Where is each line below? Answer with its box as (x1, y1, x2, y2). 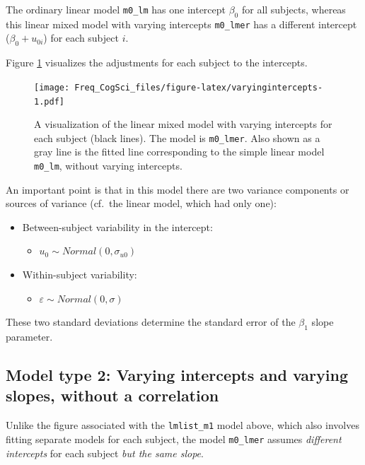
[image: (34, 82, 70, 93)
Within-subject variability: (22, 267, 137, 282)
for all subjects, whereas (241, 2, 346, 16)
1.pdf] (34, 96, 64, 107)
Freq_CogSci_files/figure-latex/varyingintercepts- (74, 82, 323, 93)
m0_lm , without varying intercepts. (34, 158, 182, 172)
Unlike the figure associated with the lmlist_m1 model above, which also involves (6, 418, 359, 432)
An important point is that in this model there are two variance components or (6, 182, 349, 196)
